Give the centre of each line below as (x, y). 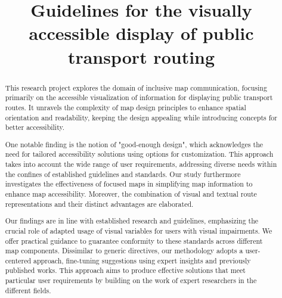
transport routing (141, 56)
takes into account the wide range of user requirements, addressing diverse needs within (141, 164)
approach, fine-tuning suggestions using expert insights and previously (142, 260)
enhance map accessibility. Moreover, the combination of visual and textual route (131, 194)
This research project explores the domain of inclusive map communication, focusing (136, 87)
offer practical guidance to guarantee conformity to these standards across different (134, 240)
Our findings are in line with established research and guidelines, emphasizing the (132, 221)
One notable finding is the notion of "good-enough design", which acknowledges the (134, 144)
